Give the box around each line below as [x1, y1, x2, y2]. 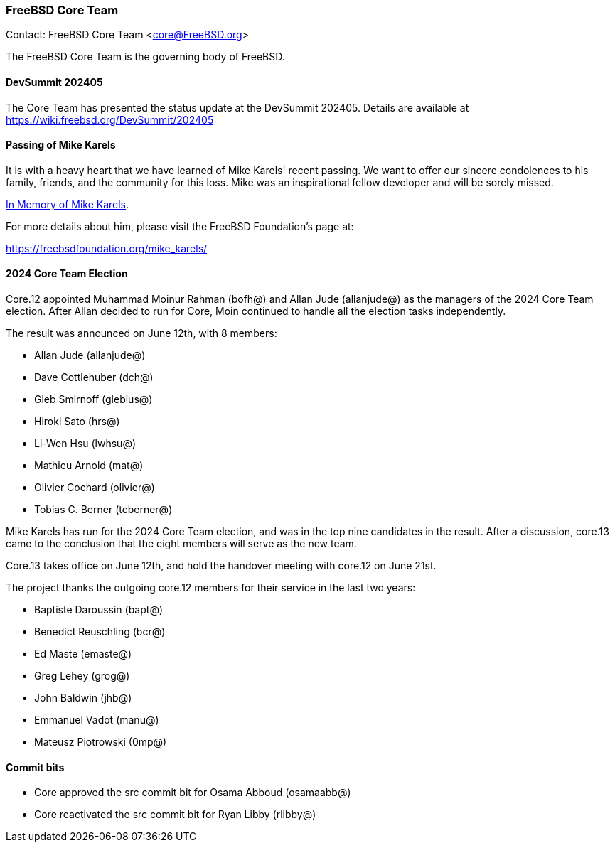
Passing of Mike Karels [6, 139, 116, 151]
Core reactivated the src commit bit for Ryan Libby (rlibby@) [34, 808, 316, 821]
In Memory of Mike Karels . [6, 198, 129, 210]
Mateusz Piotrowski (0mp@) [34, 736, 167, 748]
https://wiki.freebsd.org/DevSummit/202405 [6, 113, 214, 126]
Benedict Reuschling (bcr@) [34, 626, 166, 638]
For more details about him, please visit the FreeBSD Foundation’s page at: [6, 220, 354, 232]
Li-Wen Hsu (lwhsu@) [34, 437, 137, 450]
